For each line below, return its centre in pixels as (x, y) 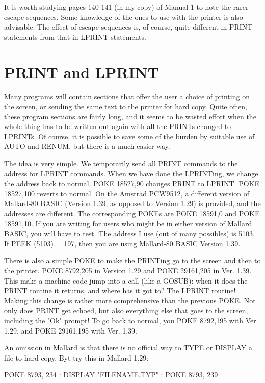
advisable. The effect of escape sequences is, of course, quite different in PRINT (128, 27)
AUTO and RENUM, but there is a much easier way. (87, 146)
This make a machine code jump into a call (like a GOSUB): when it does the (126, 280)
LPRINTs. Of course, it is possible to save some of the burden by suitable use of (129, 136)
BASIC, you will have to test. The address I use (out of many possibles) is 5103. (129, 233)
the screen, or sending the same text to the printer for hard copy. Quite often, (126, 106)
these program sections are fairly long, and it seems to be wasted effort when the (130, 116)
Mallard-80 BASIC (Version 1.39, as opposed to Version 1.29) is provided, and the (132, 203)
